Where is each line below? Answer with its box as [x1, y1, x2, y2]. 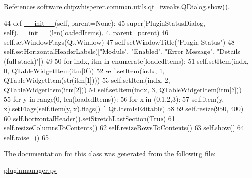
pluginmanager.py [4, 164, 57, 175]
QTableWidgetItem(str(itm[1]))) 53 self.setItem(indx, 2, [4, 75, 170, 85]
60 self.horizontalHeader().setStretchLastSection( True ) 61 [4, 113, 175, 123]
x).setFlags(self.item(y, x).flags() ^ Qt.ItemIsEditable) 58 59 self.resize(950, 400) [4, 103, 244, 113]
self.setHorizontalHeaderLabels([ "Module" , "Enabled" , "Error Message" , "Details [4, 46, 240, 56]
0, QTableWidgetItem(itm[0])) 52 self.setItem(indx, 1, [4, 65, 164, 75]
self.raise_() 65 [4, 132, 49, 142]
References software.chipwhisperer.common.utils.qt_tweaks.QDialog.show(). [4, 1, 230, 11]
